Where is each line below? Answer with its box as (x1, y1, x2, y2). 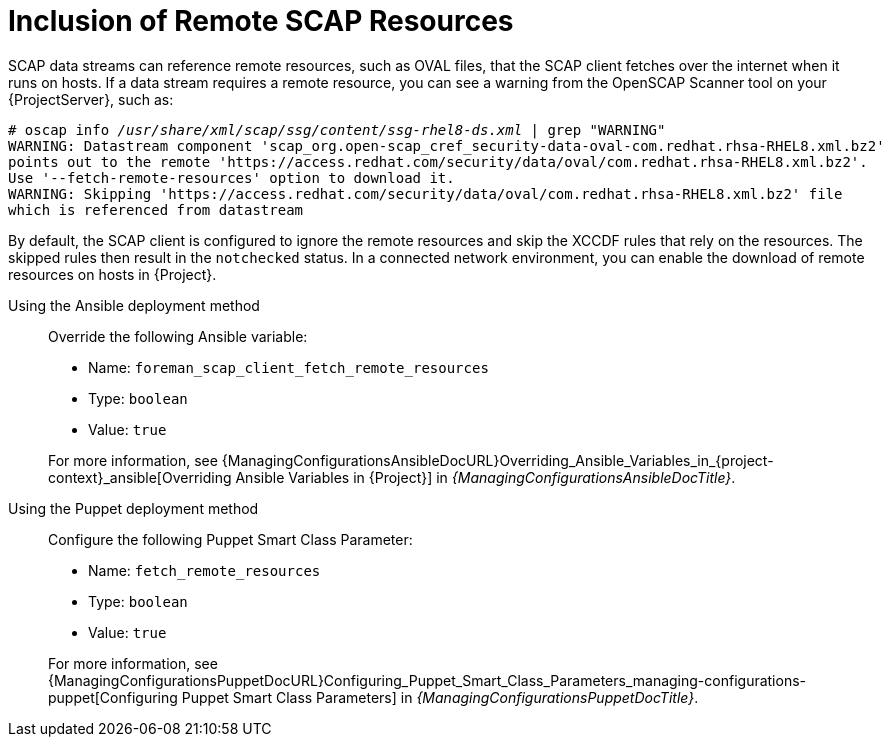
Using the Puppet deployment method (8, 499, 259, 517)
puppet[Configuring (48, 688, 178, 706)
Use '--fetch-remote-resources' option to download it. (8, 169, 455, 186)
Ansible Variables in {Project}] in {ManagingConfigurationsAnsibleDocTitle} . (235, 468, 736, 486)
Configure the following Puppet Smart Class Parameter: (48, 530, 413, 548)
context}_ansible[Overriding (48, 468, 232, 486)
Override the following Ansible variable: (48, 327, 308, 345)
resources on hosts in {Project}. (8, 265, 217, 283)
